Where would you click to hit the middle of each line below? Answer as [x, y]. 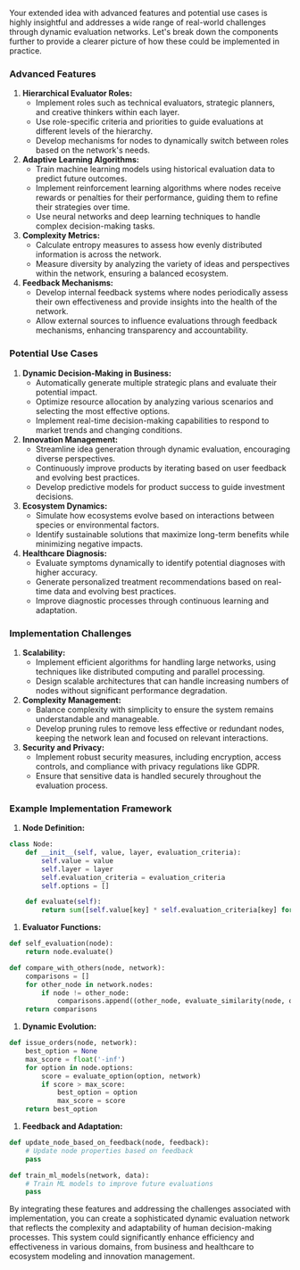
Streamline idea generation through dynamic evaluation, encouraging [163, 449]
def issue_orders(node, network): [74, 1043]
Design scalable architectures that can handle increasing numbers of [162, 681]
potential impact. [67, 392]
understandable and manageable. [97, 718]
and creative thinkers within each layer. [108, 112]
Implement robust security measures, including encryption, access [158, 757]
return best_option [62, 1109]
